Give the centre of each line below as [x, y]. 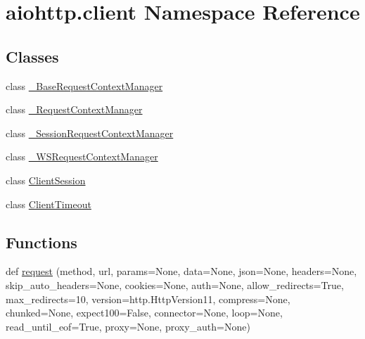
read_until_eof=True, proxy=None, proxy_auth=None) [128, 326]
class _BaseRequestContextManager [84, 85]
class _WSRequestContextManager [82, 156]
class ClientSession [46, 180]
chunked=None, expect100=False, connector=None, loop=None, [144, 313]
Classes [32, 56]
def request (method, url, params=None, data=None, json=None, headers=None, [181, 271]
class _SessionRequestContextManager [90, 133]
